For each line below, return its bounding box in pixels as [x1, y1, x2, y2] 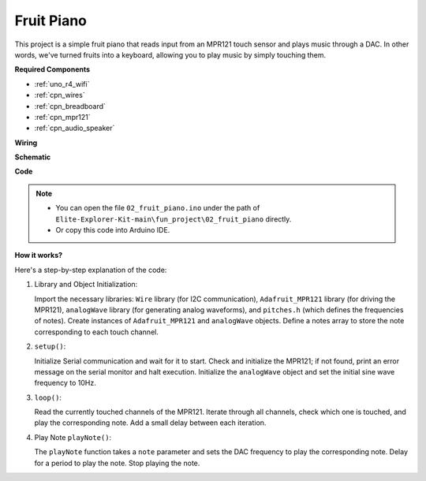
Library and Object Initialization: [34, 280, 138, 289]
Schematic [14, 152, 51, 162]
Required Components [14, 65, 91, 74]
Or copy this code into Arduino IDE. [55, 226, 170, 235]
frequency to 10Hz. [34, 378, 96, 388]
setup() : [34, 341, 66, 351]
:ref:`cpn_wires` [34, 91, 86, 100]
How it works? [14, 251, 63, 260]
